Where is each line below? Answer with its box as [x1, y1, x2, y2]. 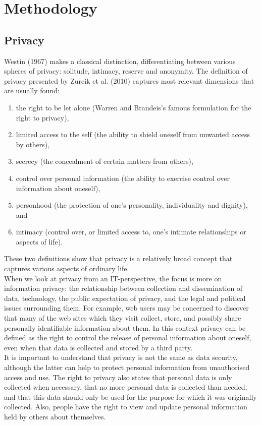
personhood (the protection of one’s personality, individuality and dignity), [16, 200, 248, 210]
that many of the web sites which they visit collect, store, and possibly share [4, 313, 241, 323]
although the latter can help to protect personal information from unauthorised [4, 362, 250, 373]
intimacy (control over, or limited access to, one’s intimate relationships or [16, 226, 246, 237]
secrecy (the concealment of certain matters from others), [16, 156, 193, 166]
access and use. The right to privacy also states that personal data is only [4, 372, 232, 382]
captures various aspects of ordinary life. [4, 263, 129, 274]
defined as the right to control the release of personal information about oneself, [4, 332, 251, 343]
